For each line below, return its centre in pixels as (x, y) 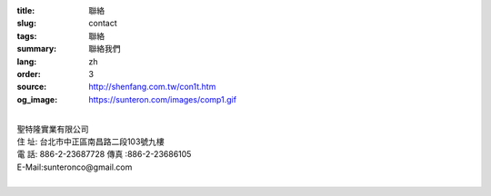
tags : (27, 35)
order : (29, 73)
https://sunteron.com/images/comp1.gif (162, 99)
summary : (37, 49)
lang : (27, 61)
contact (103, 24)
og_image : (37, 99)
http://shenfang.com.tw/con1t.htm (152, 87)
